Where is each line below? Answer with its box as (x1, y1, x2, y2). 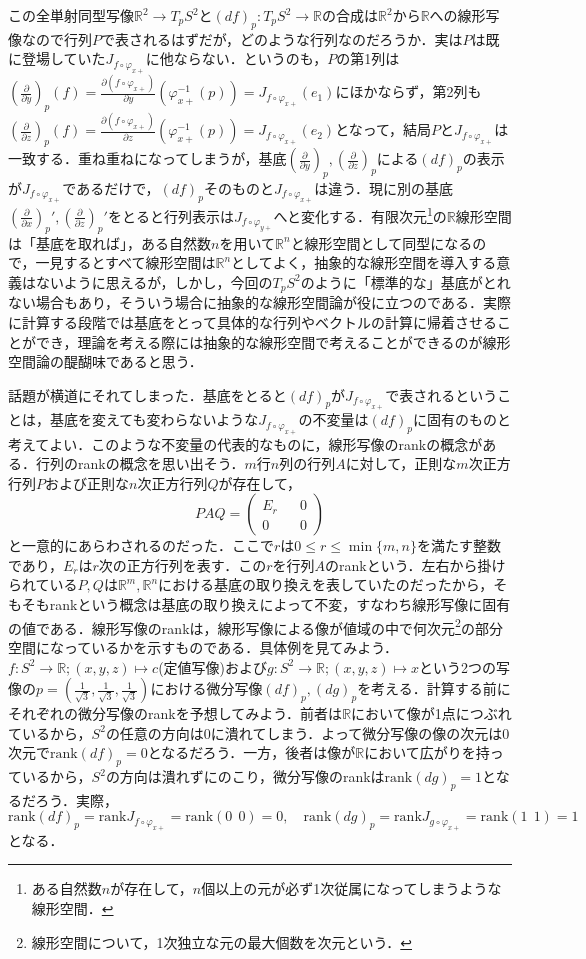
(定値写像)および (158, 656, 268, 677)
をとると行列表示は (107, 205, 234, 226)
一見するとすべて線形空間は (35, 252, 216, 273)
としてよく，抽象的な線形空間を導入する (231, 252, 497, 273)
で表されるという (385, 384, 498, 405)
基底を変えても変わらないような (49, 409, 259, 430)
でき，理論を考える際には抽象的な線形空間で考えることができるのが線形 (35, 331, 511, 352)
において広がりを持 (364, 742, 490, 763)
